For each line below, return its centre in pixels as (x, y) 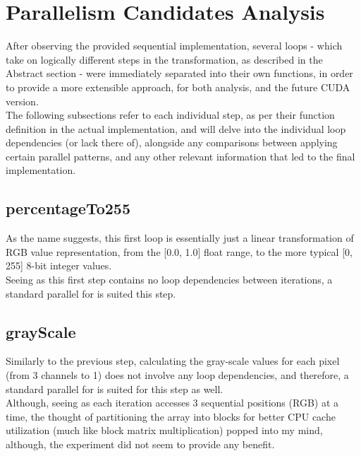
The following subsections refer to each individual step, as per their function (170, 115)
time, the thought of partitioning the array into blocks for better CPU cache (171, 416)
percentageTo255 (68, 208)
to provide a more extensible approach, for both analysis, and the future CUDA (178, 87)
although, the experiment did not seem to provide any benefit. (140, 444)
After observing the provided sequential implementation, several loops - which (174, 46)
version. (22, 101)
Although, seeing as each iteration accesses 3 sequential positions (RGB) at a (172, 403)
